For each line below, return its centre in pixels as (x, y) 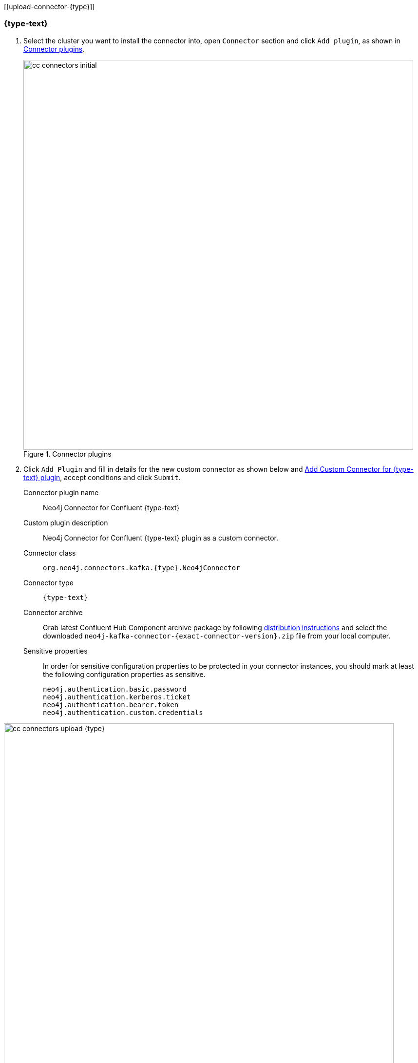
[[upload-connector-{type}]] (49, 7)
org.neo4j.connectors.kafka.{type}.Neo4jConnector (142, 568)
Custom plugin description (66, 522)
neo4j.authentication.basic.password (115, 689)
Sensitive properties (56, 651)
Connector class (50, 553)
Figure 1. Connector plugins (67, 454)
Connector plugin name (61, 492)
